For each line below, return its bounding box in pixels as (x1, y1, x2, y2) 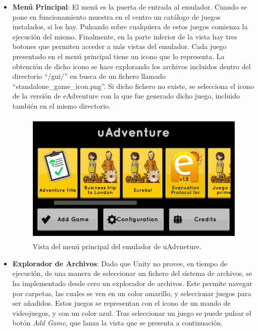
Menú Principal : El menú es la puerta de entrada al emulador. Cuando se (12, 2, 247, 12)
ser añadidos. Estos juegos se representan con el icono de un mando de (12, 298, 231, 308)
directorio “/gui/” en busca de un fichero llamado (12, 71, 166, 81)
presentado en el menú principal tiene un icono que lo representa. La (12, 51, 225, 61)
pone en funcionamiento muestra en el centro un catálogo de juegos (12, 11, 221, 22)
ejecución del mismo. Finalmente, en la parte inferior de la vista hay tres (12, 31, 237, 41)
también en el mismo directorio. (12, 100, 111, 111)
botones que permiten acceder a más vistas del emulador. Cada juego (12, 41, 227, 52)
